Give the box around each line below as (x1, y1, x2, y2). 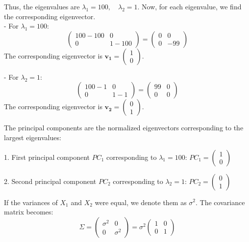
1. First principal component (4, 151, 90, 162)
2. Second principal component (4, 176, 97, 186)
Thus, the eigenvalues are (4, 1, 80, 11)
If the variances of (4, 197, 58, 207)
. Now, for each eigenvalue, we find (137, 1, 242, 11)
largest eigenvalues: (4, 132, 61, 142)
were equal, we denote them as (95, 197, 187, 207)
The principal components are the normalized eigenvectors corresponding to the (4, 122, 244, 133)
